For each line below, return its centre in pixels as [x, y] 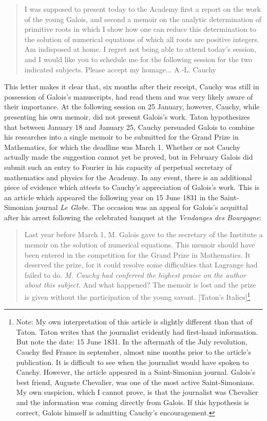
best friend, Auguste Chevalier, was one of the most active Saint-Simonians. [135, 382]
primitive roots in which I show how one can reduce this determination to [140, 29]
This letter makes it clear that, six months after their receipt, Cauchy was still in [132, 87]
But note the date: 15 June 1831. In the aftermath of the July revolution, [132, 342]
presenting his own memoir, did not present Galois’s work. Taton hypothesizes [127, 116]
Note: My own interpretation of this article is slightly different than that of [134, 322]
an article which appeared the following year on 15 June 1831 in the [111, 197]
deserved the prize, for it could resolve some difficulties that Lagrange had [141, 265]
